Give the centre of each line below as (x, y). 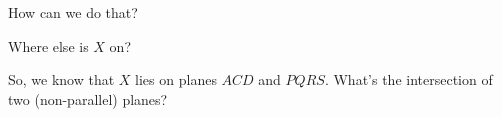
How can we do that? (73, 12)
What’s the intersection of (413, 79)
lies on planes (176, 79)
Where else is (48, 45)
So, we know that (61, 79)
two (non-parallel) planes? (88, 98)
